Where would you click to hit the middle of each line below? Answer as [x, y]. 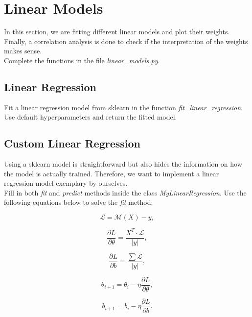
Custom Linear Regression [72, 143]
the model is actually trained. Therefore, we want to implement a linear [112, 173]
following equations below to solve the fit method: [79, 202]
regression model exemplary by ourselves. [66, 183]
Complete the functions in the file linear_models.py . [82, 60]
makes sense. [23, 51]
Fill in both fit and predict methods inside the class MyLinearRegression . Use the [125, 192]
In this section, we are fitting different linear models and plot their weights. [117, 32]
